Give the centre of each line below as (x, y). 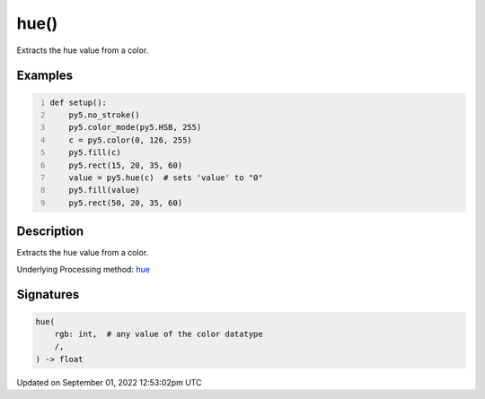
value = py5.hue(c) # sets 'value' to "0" (166, 178)
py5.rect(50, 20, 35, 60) (126, 203)
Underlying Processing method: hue (83, 269)
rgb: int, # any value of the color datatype (159, 334)
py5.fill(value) (105, 190)
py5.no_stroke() (105, 115)
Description (50, 232)
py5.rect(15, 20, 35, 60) (126, 165)
